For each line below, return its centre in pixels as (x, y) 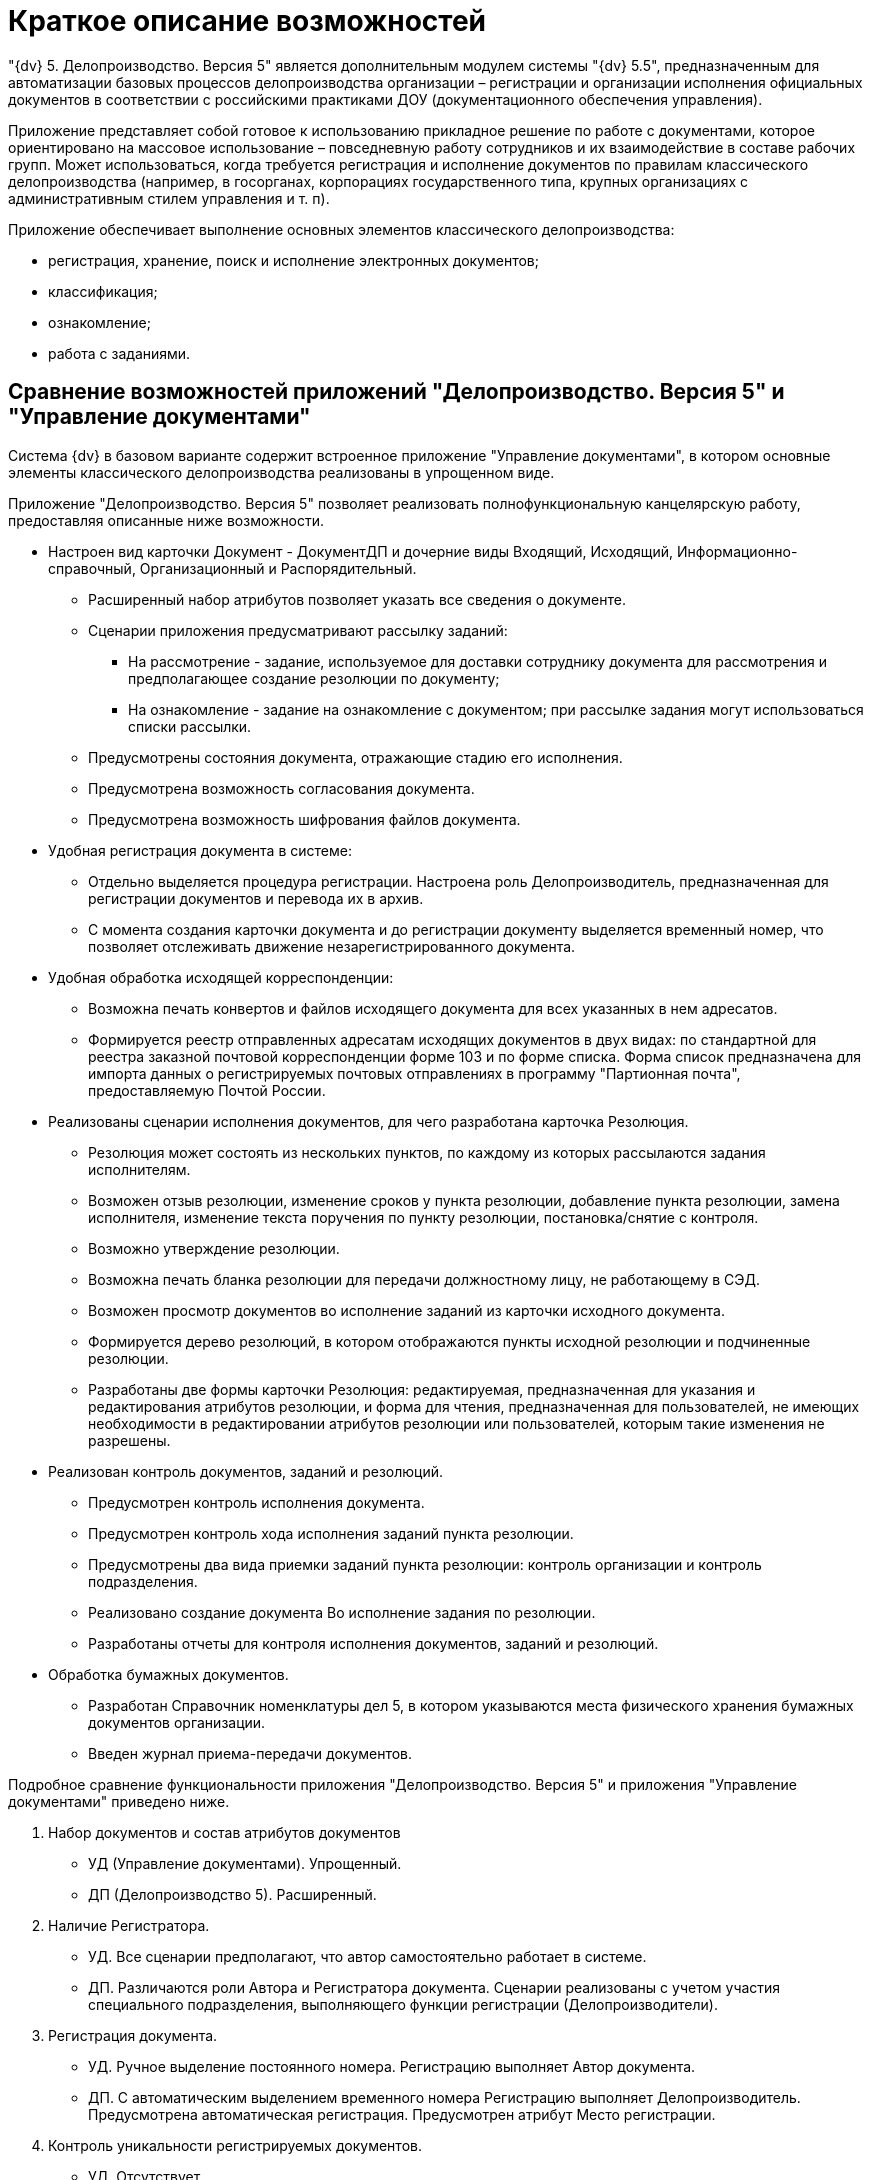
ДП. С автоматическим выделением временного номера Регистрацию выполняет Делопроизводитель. (444, 2097)
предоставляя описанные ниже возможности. (166, 520)
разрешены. (129, 1440)
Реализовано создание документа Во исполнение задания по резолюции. (342, 1612)
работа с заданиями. (119, 353)
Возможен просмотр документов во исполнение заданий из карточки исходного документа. (406, 1310)
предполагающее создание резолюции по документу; (314, 678)
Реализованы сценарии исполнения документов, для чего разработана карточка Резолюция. (368, 1121)
